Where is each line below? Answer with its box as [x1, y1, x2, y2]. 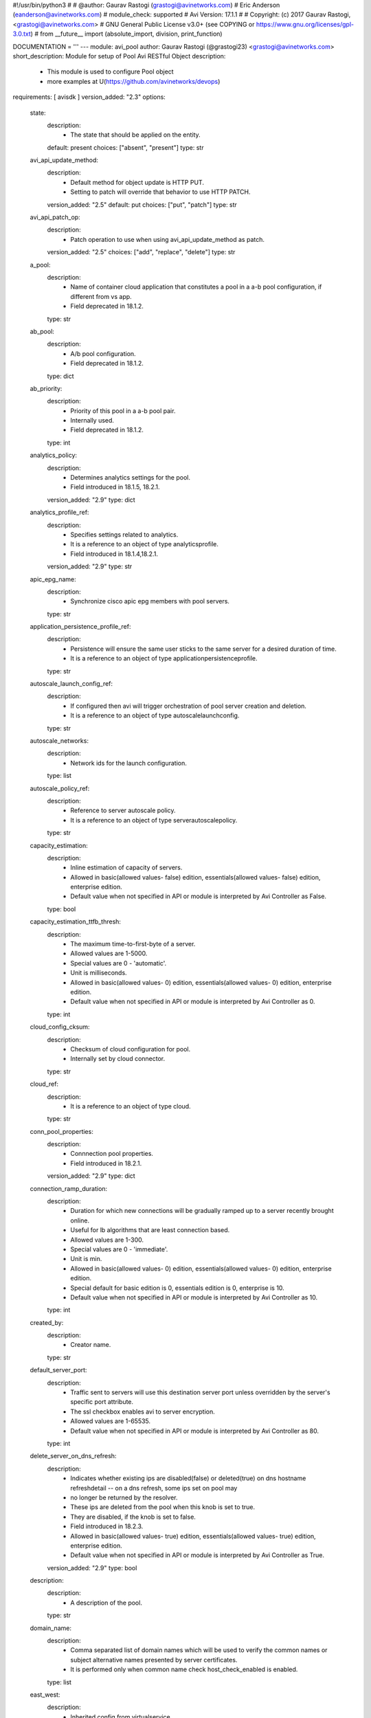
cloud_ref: [30, 1080, 58, 1089]
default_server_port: [30, 1366, 87, 1374]
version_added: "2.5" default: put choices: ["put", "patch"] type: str [47, 200, 237, 209]
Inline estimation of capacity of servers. [70, 863, 183, 872]
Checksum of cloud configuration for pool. [70, 1045, 191, 1053]
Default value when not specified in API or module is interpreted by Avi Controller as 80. [70, 1427, 319, 1435]
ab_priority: [30, 384, 63, 392]
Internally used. [70, 416, 115, 425]
